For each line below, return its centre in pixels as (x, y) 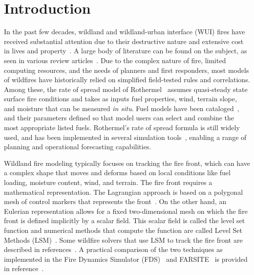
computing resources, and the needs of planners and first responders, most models (127, 70)
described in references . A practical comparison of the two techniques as (113, 249)
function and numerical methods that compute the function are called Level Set (123, 230)
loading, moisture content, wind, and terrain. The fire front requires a (108, 182)
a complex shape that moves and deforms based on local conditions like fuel (117, 172)
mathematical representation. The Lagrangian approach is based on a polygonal (124, 192)
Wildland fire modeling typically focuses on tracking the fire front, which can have (127, 163)
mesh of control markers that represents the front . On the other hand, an (115, 201)
